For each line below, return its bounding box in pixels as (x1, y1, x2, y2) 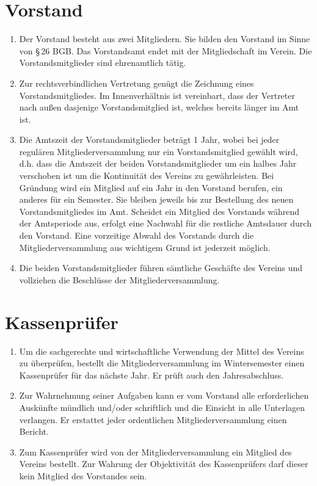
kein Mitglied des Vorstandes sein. (19, 469, 147, 482)
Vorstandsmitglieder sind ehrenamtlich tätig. (19, 56, 186, 69)
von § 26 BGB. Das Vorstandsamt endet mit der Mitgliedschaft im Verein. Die (19, 44, 312, 57)
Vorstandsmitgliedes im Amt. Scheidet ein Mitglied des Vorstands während (19, 205, 300, 217)
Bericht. (19, 425, 49, 438)
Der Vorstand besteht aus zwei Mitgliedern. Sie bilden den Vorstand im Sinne (19, 32, 310, 45)
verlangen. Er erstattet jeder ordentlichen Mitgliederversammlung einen (19, 413, 287, 426)
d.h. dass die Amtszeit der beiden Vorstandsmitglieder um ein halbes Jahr (19, 157, 297, 170)
